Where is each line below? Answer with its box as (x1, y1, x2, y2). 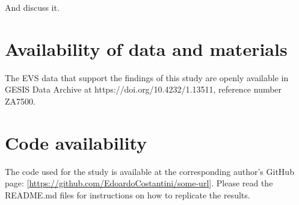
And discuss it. (5, 1, 60, 13)
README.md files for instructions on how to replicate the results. (5, 188, 250, 201)
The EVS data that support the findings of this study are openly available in (5, 71, 289, 84)
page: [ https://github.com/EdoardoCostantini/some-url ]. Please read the (5, 177, 273, 189)
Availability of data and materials (5, 36, 288, 61)
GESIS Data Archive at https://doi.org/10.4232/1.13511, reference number (5, 83, 282, 96)
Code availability (5, 130, 147, 155)
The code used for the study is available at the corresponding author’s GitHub (5, 165, 294, 177)
